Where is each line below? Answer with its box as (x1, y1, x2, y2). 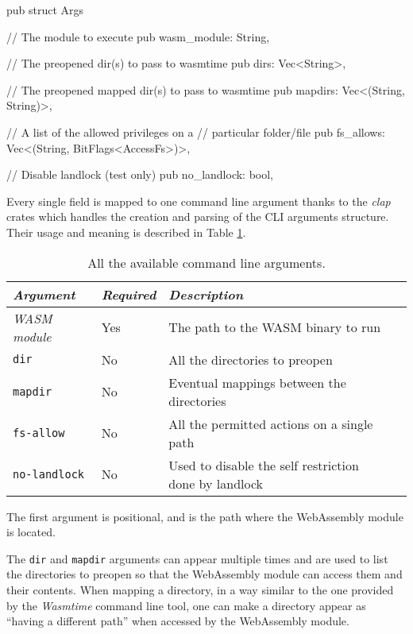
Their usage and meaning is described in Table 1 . (6, 223, 246, 240)
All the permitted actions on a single (168, 414, 373, 433)
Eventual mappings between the (168, 373, 346, 392)
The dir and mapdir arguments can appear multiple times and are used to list (6, 550, 388, 566)
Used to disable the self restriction (168, 455, 359, 474)
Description (168, 284, 244, 303)
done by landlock (168, 474, 264, 493)
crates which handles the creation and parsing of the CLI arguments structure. (6, 208, 389, 225)
